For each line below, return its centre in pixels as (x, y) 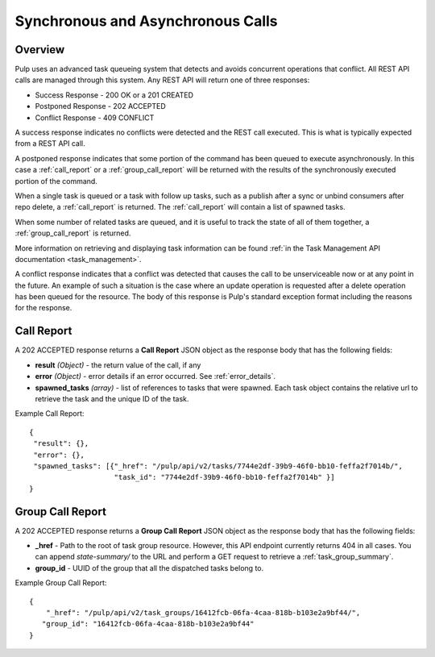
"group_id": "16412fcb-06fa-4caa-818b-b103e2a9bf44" (148, 624)
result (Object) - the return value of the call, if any (118, 365)
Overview (40, 50)
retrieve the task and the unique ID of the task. (112, 398)
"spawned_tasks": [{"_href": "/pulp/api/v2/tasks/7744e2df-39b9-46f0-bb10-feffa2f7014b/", (218, 466)
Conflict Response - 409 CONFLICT (95, 118)
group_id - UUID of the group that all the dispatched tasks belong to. (149, 568)
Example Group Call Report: (61, 583)
